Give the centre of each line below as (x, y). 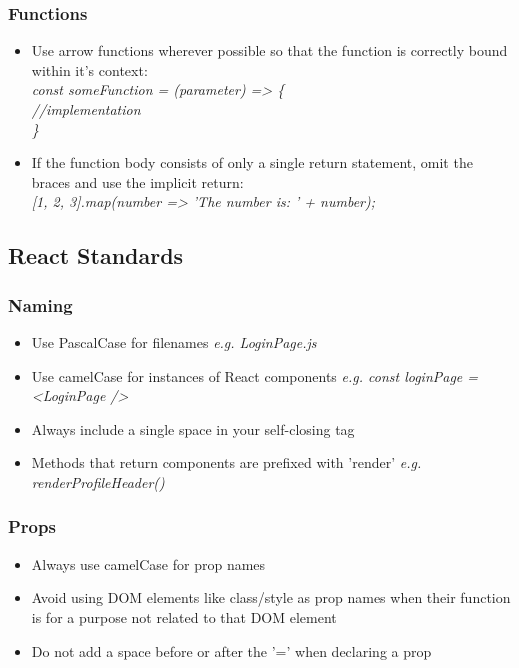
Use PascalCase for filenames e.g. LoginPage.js (174, 341)
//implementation (86, 109)
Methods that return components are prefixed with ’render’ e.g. (226, 462)
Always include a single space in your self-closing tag (193, 428)
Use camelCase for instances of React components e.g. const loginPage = (255, 375)
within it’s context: (89, 69)
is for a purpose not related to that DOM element (184, 616)
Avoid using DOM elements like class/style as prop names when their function (271, 597)
